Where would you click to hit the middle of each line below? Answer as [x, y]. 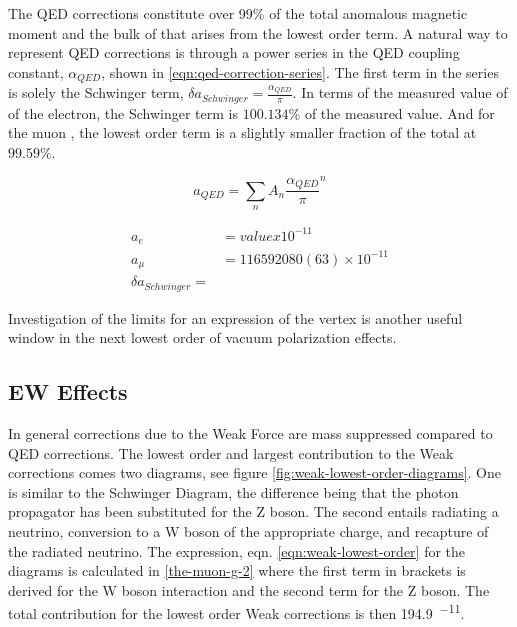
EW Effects [68, 391]
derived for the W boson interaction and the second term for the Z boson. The [249, 589]
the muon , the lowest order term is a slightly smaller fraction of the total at [242, 132]
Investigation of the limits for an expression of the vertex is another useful [235, 317]
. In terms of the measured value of [400, 92]
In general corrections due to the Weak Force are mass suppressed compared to [250, 433]
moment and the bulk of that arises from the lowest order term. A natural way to [258, 32]
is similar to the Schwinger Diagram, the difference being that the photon [233, 491]
